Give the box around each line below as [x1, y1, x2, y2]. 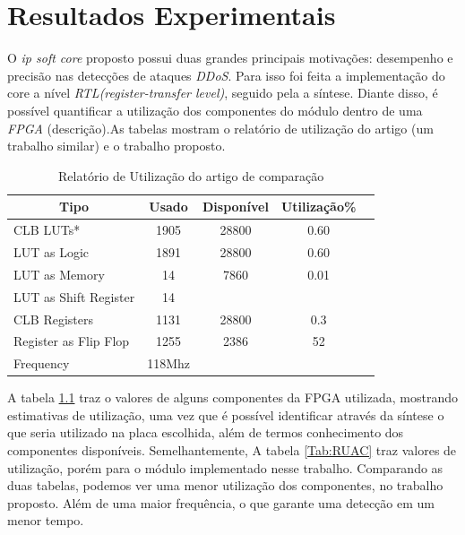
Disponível [202, 197, 269, 216]
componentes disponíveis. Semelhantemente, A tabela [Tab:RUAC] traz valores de [7, 441, 457, 460]
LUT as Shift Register [13, 287, 135, 306]
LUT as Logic [13, 242, 90, 261]
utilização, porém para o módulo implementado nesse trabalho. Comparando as [7, 458, 443, 477]
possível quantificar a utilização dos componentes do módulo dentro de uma [7, 100, 423, 119]
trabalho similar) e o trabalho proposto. [7, 136, 226, 155]
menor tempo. [7, 511, 84, 530]
